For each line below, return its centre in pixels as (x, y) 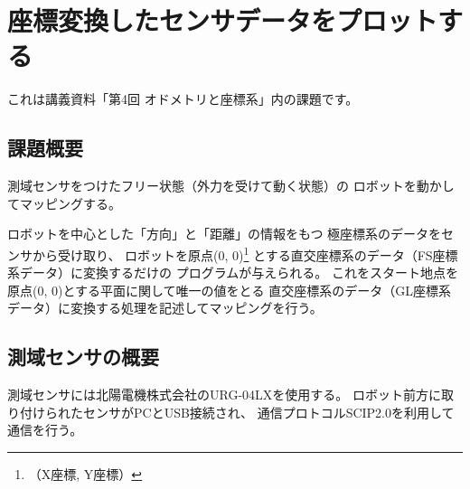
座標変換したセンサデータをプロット (223, 20)
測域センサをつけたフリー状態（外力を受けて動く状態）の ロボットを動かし (231, 186)
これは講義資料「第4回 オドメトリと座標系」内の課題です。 (183, 99)
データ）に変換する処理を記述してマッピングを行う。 (165, 308)
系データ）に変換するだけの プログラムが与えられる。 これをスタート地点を (233, 273)
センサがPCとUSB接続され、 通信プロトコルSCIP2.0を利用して (268, 412)
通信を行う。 (45, 430)
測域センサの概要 (83, 357)
